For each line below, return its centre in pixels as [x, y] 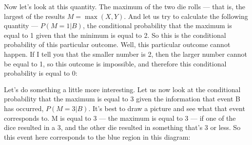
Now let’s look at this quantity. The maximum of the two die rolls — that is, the [125, 6]
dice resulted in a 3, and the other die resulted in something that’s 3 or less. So [122, 127]
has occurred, [24, 108]
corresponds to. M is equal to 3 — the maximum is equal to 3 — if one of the [120, 118]
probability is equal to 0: [41, 73]
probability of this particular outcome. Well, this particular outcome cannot [117, 44]
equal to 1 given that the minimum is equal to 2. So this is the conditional [115, 35]
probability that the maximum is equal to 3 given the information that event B [122, 99]
